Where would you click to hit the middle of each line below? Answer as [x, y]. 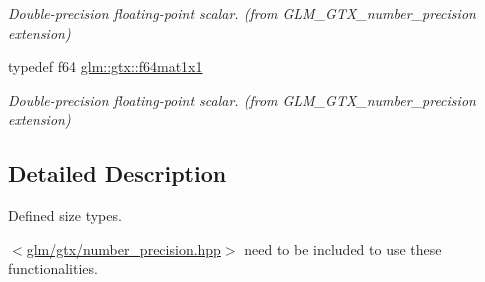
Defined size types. [65, 215]
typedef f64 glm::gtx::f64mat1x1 [105, 66]
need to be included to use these [343, 248]
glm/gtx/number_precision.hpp [123, 248]
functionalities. [53, 268]
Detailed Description [117, 173]
